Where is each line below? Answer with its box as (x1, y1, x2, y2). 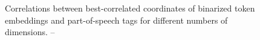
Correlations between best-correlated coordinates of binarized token (5, 2, 255, 14)
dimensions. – (5, 25, 55, 38)
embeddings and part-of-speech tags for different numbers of (5, 13, 228, 26)
